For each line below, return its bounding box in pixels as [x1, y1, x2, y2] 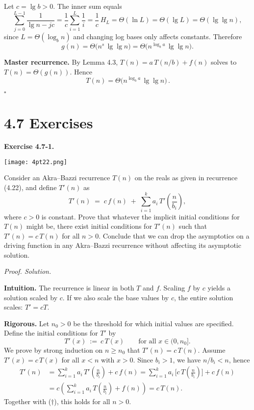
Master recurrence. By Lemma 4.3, [4, 57, 118, 67]
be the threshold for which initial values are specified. [73, 318, 234, 328]
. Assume [198, 345, 226, 355]
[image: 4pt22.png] [4, 158, 67, 166]
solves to [210, 57, 237, 67]
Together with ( [4, 396, 51, 407]
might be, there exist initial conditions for [26, 221, 152, 231]
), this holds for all [54, 396, 110, 407]
